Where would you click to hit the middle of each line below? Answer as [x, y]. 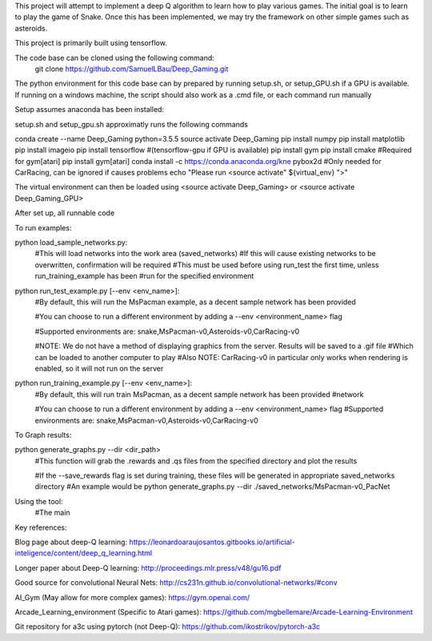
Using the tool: [39, 501]
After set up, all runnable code [65, 213]
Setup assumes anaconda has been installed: [89, 110]
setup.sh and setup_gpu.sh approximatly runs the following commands [131, 124]
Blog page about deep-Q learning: [71, 542]
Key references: [41, 527]
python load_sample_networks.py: [71, 242]
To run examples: [43, 227]
